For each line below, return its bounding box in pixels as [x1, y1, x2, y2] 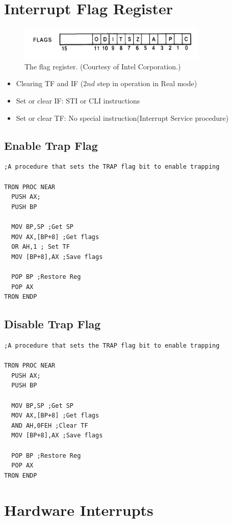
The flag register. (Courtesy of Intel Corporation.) [24, 61, 181, 71]
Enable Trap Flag [4, 137, 98, 153]
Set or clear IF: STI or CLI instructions [16, 95, 140, 106]
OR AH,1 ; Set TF [11, 243, 70, 251]
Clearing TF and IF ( [16, 78, 84, 89]
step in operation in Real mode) [97, 78, 197, 89]
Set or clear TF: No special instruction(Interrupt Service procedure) [16, 112, 229, 123]
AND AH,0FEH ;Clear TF [11, 422, 88, 429]
